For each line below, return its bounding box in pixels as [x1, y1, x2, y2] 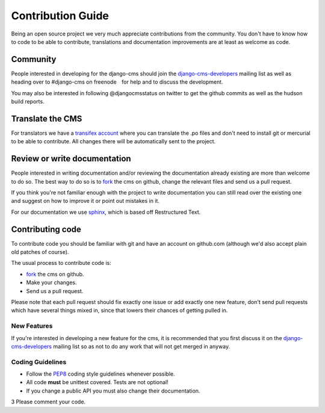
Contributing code [11, 224, 81, 234]
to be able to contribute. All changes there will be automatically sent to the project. [11, 138, 216, 145]
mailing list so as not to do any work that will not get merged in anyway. [53, 343, 231, 350]
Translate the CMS [11, 113, 82, 123]
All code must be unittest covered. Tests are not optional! [26, 379, 169, 386]
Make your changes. [26, 279, 78, 286]
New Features [11, 322, 53, 331]
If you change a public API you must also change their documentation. [26, 387, 200, 394]
